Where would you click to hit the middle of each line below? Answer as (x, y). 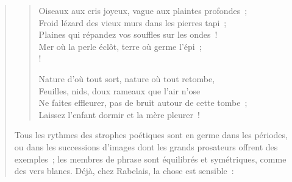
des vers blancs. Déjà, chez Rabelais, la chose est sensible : (124, 171)
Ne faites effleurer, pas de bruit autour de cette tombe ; (143, 103)
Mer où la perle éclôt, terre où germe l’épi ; (120, 46)
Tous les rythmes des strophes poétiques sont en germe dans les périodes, (151, 135)
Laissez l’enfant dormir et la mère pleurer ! (119, 114)
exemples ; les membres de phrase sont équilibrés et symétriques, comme (150, 159)
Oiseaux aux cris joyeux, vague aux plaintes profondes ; (143, 10)
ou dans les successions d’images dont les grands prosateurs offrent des (146, 146)
